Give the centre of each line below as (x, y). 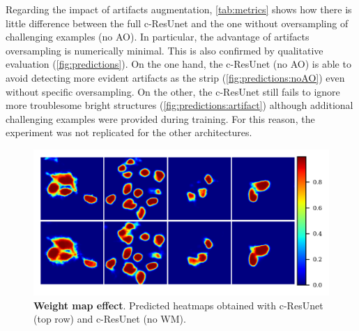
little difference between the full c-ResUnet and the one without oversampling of (177, 23)
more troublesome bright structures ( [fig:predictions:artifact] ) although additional (179, 105)
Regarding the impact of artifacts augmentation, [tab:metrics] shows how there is (179, 9)
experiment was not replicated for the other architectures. (129, 132)
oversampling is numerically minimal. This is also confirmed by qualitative (165, 50)
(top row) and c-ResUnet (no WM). (110, 319)
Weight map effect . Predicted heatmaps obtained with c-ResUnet (178, 305)
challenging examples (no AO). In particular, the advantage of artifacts (158, 37)
